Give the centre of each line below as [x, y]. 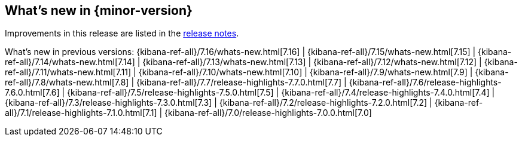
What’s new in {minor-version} [99, 10]
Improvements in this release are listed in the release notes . [122, 33]
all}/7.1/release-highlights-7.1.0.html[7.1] [81, 113]
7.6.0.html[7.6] [32, 93]
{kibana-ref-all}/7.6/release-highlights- [425, 82]
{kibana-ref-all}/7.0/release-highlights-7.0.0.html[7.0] [268, 113]
